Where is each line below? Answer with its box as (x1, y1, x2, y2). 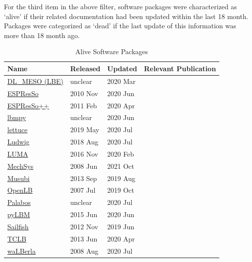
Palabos (7, 197, 31, 207)
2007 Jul (70, 185, 96, 195)
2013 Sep (70, 173, 97, 183)
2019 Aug (107, 173, 136, 183)
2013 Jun (70, 233, 98, 243)
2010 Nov (70, 88, 98, 98)
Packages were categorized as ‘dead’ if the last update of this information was (4, 20, 236, 31)
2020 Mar (107, 76, 136, 86)
